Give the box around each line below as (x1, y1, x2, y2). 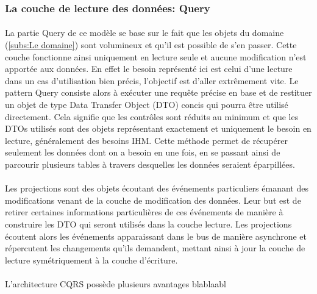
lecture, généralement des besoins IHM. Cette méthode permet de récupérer (5, 134, 288, 146)
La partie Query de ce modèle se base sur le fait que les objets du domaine (5, 26, 284, 39)
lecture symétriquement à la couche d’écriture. (5, 253, 178, 266)
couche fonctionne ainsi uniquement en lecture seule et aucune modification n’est (5, 50, 307, 63)
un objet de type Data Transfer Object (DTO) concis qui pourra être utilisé (5, 98, 288, 110)
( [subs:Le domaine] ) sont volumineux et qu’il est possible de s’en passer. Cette (5, 38, 297, 51)
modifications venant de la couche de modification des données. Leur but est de (5, 193, 301, 206)
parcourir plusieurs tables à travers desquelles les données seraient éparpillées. (5, 157, 295, 170)
